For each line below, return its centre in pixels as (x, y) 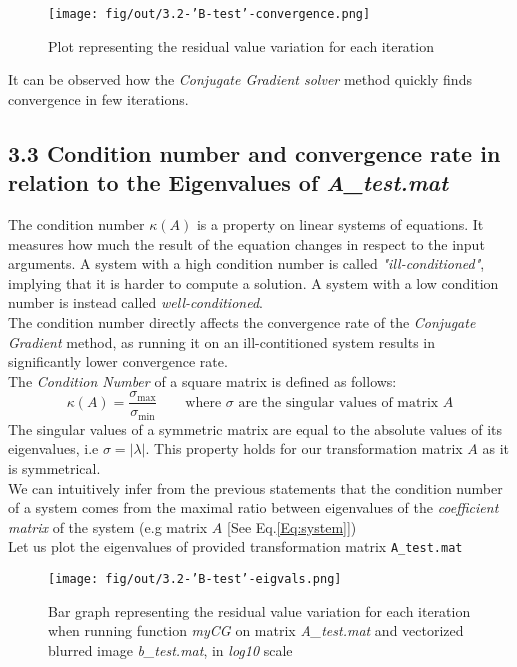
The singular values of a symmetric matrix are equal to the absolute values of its (255, 428)
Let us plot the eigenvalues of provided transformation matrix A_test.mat (235, 546)
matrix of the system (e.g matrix (108, 526)
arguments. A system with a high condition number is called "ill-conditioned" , (246, 263)
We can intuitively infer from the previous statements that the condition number (255, 487)
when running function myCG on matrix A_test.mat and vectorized (256, 630)
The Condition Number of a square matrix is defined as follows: (202, 380)
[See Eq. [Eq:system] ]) (292, 526)
